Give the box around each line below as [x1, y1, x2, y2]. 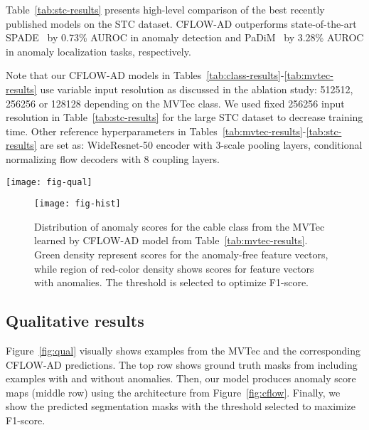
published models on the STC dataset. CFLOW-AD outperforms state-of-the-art [6, 16, 357, 31]
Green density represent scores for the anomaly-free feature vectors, [34, 247, 328, 262]
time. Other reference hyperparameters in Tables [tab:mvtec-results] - [6, 123, 306, 138]
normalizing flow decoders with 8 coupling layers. [6, 151, 220, 166]
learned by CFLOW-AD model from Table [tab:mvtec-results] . [34, 233, 308, 248]
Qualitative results [6, 310, 144, 332]
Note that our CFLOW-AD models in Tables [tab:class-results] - [6, 68, 284, 83]
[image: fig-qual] [6, 177, 92, 187]
